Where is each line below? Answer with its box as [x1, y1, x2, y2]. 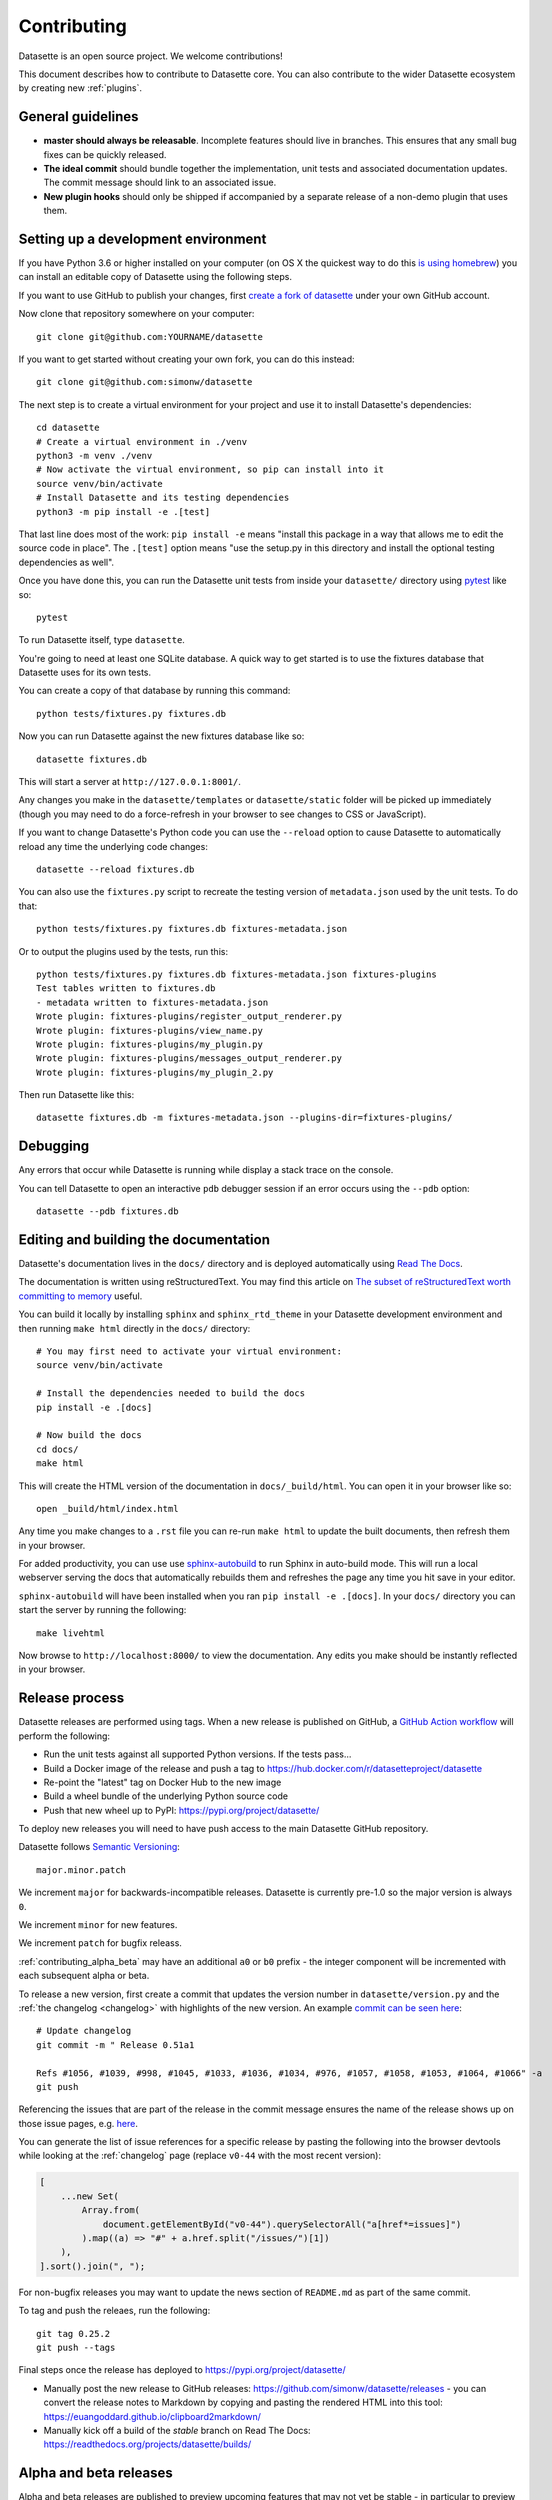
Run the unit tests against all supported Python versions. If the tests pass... [43, 1748, 352, 1760]
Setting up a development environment [18, 231, 267, 247]
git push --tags [36, 2341, 116, 2353]
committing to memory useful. [18, 1290, 143, 1302]
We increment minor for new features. [18, 1919, 178, 1931]
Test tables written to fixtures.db [36, 983, 216, 994]
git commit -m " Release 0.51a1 [36, 2039, 195, 2050]
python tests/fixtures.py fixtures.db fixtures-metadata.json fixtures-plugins [36, 968, 437, 980]
